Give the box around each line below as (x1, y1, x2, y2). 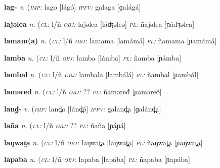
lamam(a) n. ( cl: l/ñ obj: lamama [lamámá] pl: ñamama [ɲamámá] (4, 35, 217, 46)
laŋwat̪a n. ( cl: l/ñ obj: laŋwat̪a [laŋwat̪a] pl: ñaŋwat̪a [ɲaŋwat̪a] (4, 137, 203, 147)
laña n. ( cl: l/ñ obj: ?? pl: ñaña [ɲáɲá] (4, 120, 126, 131)
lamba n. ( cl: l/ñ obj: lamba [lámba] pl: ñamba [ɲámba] (4, 52, 182, 63)
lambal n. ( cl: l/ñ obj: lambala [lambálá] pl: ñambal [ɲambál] (4, 69, 199, 80)
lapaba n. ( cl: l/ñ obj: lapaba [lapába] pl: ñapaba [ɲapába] (4, 154, 190, 164)
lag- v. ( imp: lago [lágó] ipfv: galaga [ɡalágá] (4, 2, 141, 12)
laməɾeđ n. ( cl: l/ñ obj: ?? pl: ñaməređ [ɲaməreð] (4, 86, 162, 96)
